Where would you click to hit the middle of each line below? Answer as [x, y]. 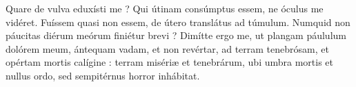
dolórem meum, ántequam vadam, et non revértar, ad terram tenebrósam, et [167, 48]
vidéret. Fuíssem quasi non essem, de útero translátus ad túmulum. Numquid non [178, 22]
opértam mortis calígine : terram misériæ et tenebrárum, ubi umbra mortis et [170, 62]
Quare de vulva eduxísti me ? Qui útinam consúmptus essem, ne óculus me [165, 8]
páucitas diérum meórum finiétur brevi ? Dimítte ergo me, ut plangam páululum [176, 35]
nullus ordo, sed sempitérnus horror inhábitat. [103, 75]
